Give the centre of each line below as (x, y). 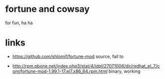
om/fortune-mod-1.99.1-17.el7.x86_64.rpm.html (60, 71)
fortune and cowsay (47, 9)
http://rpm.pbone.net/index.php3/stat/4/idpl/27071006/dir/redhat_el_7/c (86, 66)
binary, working (124, 71)
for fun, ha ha (19, 23)
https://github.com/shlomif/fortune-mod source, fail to (68, 56)
